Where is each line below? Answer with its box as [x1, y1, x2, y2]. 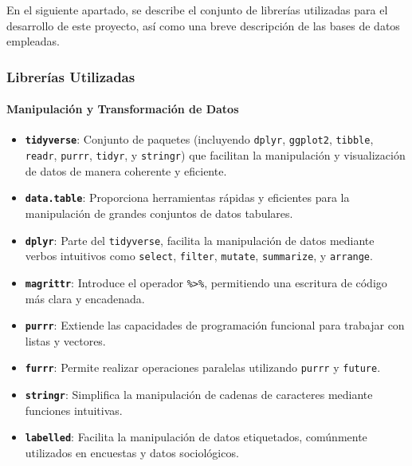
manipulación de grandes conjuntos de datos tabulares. [25, 204, 293, 221]
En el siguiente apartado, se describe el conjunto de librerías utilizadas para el [6, 2, 388, 18]
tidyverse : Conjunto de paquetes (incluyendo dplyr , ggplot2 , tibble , [25, 131, 374, 148]
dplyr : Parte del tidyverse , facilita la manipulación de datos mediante [25, 231, 375, 248]
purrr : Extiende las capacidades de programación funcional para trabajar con [25, 317, 405, 334]
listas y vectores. [25, 332, 106, 349]
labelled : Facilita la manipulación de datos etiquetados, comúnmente [25, 428, 367, 445]
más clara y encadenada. [25, 290, 145, 306]
